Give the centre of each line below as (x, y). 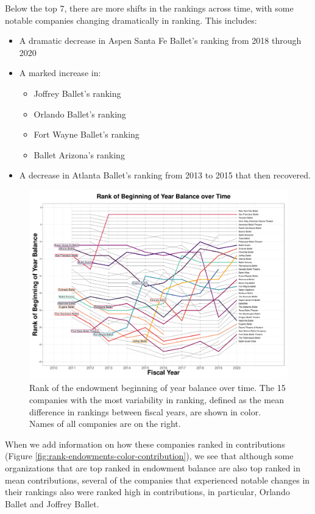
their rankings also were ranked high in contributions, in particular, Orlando (147, 492)
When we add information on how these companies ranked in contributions (145, 444)
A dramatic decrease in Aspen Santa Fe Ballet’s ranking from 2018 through (160, 40)
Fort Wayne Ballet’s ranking (87, 134)
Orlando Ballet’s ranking (80, 114)
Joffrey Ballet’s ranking (77, 93)
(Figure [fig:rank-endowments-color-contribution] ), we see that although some (149, 456)
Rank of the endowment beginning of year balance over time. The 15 (157, 388)
